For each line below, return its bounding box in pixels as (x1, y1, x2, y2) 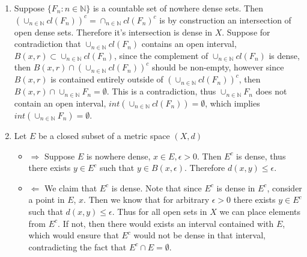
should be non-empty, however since (151, 61, 284, 73)
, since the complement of (114, 49, 208, 61)
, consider (267, 181, 302, 194)
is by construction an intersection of (159, 13, 291, 26)
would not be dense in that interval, (133, 229, 266, 241)
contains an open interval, (141, 37, 237, 50)
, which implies (205, 96, 260, 109)
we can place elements (219, 205, 301, 217)
